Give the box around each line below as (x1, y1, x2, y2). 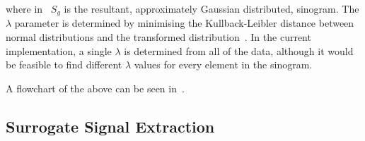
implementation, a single (6, 43, 112, 58)
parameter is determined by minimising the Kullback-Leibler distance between (14, 16, 354, 30)
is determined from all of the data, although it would (124, 43, 354, 58)
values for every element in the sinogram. (134, 57, 313, 72)
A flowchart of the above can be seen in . (6, 80, 185, 95)
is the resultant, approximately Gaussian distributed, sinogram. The (64, 1, 359, 16)
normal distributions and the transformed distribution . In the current (6, 30, 311, 44)
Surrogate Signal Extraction (6, 115, 215, 137)
